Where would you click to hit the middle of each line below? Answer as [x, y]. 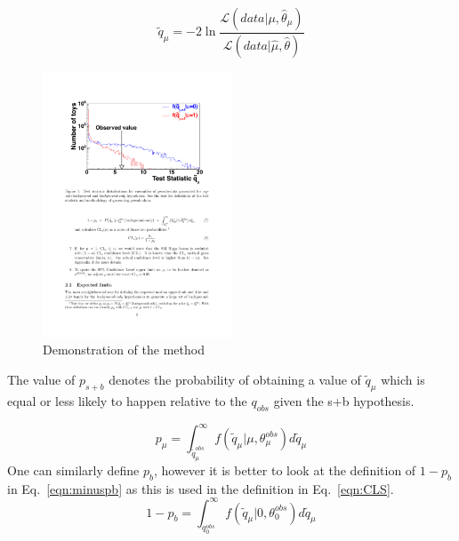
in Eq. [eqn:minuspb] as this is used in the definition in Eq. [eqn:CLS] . [201, 488]
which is [403, 379]
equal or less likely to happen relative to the [127, 400]
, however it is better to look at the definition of [285, 469]
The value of [41, 379]
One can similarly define [73, 469]
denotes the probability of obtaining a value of [235, 379]
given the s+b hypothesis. [344, 400]
